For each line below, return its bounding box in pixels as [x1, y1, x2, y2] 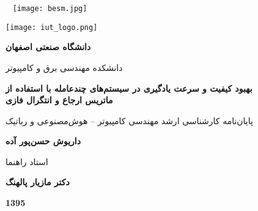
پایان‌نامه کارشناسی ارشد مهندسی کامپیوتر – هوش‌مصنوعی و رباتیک [6, 114, 253, 127]
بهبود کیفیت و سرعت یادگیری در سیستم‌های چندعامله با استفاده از [6, 81, 252, 94]
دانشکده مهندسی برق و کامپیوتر [6, 61, 123, 73]
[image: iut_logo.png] [6, 23, 98, 32]
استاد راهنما [6, 155, 48, 168]
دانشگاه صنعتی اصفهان [6, 40, 91, 53]
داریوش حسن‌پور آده [6, 135, 81, 147]
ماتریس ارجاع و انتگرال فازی [6, 94, 113, 106]
